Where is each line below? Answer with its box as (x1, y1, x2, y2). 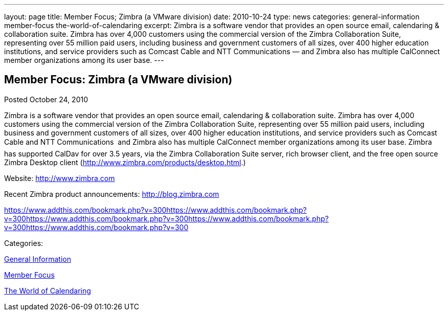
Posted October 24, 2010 (4, 95, 88, 104)
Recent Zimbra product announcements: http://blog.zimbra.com (4, 189, 219, 198)
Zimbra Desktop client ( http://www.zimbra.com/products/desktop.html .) (4, 157, 246, 167)
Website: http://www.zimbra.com (4, 173, 115, 183)
